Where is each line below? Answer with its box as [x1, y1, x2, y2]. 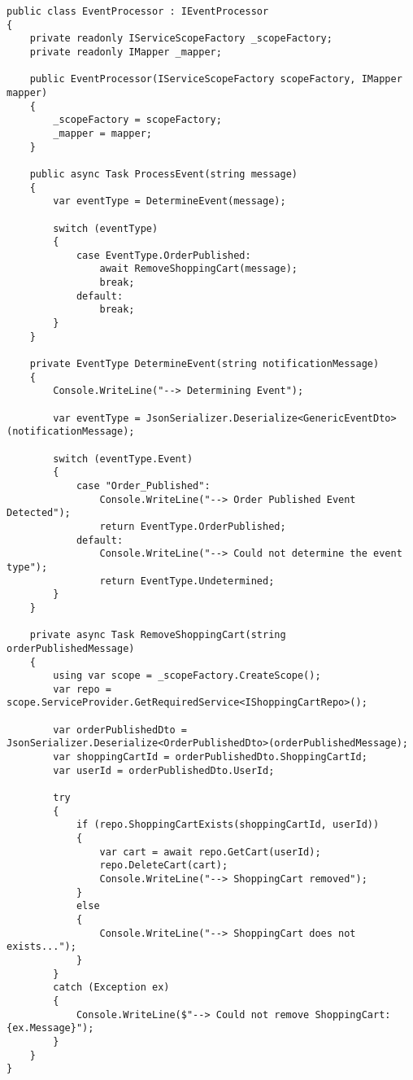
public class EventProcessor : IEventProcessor [7, 6, 269, 17]
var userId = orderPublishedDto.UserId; [53, 764, 275, 776]
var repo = [53, 683, 111, 695]
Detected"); [7, 507, 71, 519]
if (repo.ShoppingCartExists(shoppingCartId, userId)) [76, 819, 380, 831]
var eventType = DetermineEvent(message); [53, 195, 286, 208]
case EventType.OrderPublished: [76, 249, 251, 261]
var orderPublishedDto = [53, 724, 187, 736]
